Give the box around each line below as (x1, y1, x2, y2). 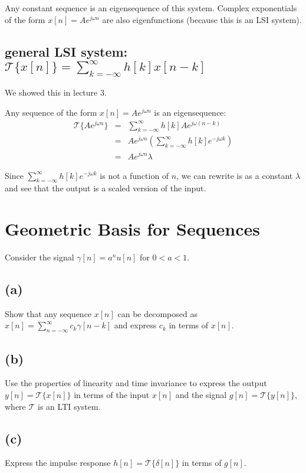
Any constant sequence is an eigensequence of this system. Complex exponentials (5, 2, 297, 14)
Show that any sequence (5, 307, 92, 319)
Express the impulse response (5, 456, 111, 469)
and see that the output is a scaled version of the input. (5, 182, 206, 194)
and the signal (175, 389, 227, 401)
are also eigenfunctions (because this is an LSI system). (102, 13, 302, 25)
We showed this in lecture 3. (5, 86, 107, 99)
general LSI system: (5, 42, 128, 60)
